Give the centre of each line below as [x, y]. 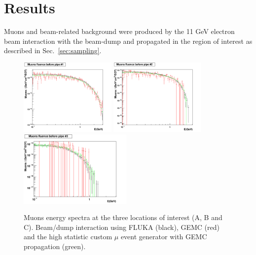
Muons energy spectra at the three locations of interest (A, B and [123, 217]
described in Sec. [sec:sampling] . [53, 50]
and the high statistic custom [68, 237]
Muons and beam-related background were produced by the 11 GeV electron [119, 31]
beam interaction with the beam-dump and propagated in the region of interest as [128, 41]
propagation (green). [55, 246]
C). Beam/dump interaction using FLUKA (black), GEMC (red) [122, 227]
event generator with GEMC [164, 237]
